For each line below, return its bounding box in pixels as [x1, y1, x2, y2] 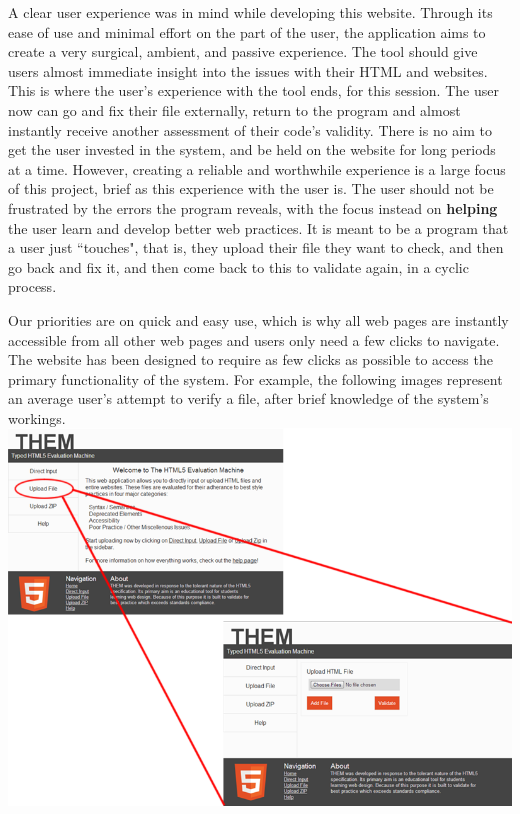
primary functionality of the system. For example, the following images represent [8, 368, 503, 389]
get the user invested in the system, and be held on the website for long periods [8, 139, 496, 160]
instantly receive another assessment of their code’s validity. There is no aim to [8, 119, 493, 140]
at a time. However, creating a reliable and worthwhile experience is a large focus [8, 158, 506, 179]
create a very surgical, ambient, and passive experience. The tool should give [8, 41, 478, 62]
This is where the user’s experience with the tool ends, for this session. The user [8, 80, 499, 101]
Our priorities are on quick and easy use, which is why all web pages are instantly [8, 309, 509, 330]
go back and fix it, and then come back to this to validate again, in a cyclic [8, 256, 469, 277]
